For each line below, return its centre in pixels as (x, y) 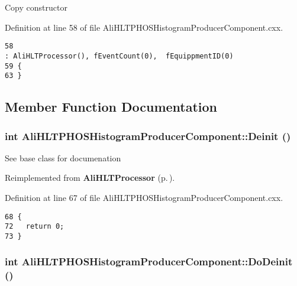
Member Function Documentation (111, 107)
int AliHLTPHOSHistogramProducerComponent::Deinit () (148, 136)
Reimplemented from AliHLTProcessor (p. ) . (90, 178)
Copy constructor (36, 7)
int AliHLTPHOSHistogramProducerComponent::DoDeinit (149, 261)
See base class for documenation (63, 157)
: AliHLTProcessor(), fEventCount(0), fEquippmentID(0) (119, 56)
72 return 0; (35, 227)
